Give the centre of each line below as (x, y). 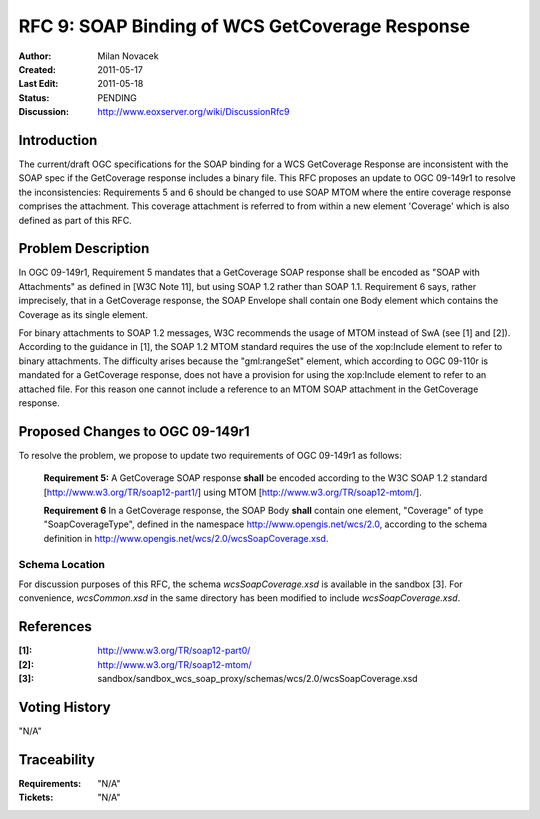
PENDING (117, 97)
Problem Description (84, 248)
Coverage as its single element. (83, 314)
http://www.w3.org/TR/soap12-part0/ (174, 651)
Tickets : (36, 797)
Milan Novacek (128, 56)
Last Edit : (38, 84)
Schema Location (61, 564)
